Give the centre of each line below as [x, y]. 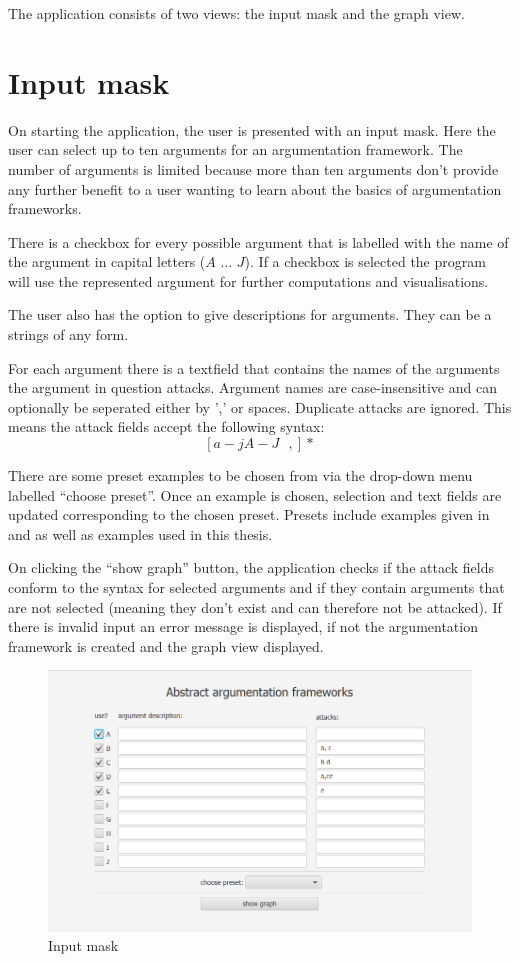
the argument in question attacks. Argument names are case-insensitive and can [252, 387]
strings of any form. [68, 334]
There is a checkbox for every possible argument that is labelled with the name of [258, 241]
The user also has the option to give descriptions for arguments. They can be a [250, 314]
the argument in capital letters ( [107, 261]
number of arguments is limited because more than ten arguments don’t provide [253, 168]
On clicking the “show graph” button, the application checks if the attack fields [251, 567]
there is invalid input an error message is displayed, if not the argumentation [243, 626]
